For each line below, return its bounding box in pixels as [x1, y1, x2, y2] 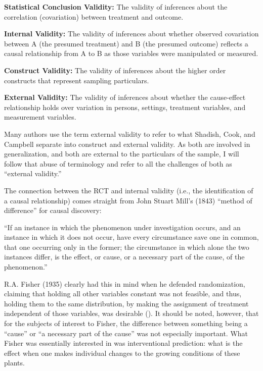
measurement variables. [4, 112, 76, 122]
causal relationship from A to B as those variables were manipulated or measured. [4, 48, 258, 59]
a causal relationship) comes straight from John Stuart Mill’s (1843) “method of [4, 195, 252, 205]
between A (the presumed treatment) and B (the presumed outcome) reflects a [4, 38, 248, 48]
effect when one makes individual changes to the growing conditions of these [4, 347, 240, 358]
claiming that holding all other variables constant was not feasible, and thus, [4, 288, 242, 299]
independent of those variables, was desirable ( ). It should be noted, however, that [4, 308, 259, 319]
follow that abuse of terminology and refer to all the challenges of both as [4, 158, 232, 169]
